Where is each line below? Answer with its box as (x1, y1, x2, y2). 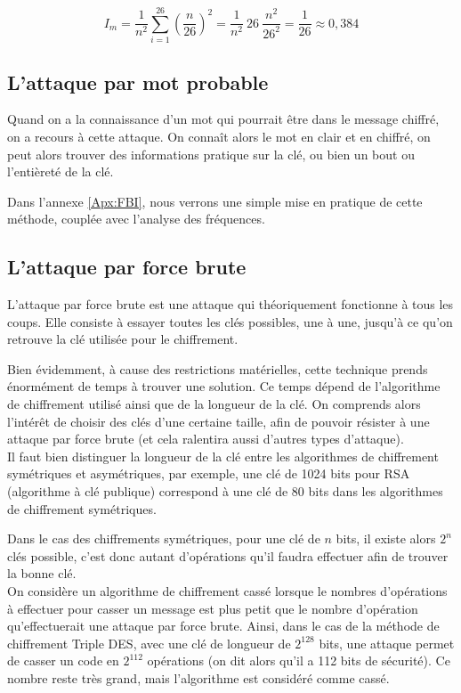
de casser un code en (7, 651, 119, 670)
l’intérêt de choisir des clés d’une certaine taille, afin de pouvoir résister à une (7, 412, 430, 430)
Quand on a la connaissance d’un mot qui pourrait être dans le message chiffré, (7, 110, 440, 128)
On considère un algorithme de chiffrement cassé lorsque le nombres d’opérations (7, 582, 448, 599)
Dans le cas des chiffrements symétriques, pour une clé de (7, 529, 320, 548)
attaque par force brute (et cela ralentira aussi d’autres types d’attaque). (7, 429, 404, 448)
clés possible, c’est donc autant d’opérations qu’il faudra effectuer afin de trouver (7, 546, 449, 565)
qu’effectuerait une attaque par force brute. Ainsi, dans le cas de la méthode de (7, 616, 440, 635)
